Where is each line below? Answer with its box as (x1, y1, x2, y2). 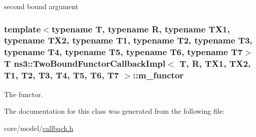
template (4, 22, 41, 35)
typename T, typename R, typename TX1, (51, 22, 230, 35)
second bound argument (4, 1, 79, 11)
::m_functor (133, 69, 184, 81)
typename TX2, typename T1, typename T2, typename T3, (4, 34, 252, 47)
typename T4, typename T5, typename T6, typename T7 (4, 45, 243, 58)
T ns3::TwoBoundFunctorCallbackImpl (4, 57, 166, 70)
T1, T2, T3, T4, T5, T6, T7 (4, 69, 119, 81)
